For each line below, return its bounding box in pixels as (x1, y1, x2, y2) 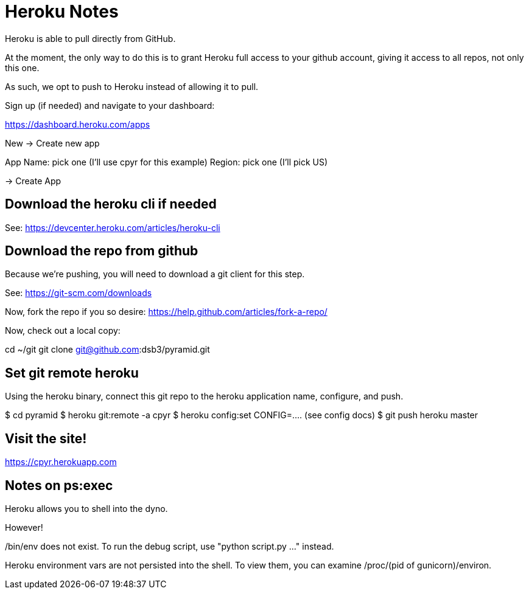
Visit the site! (5, 430, 87, 446)
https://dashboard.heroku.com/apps (5, 119, 150, 130)
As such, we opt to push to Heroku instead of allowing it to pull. (5, 81, 259, 92)
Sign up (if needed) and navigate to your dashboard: (5, 100, 215, 111)
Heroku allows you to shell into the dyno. (5, 503, 168, 514)
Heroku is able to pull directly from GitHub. (5, 33, 176, 44)
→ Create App (5, 175, 61, 186)
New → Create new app (5, 137, 100, 148)
